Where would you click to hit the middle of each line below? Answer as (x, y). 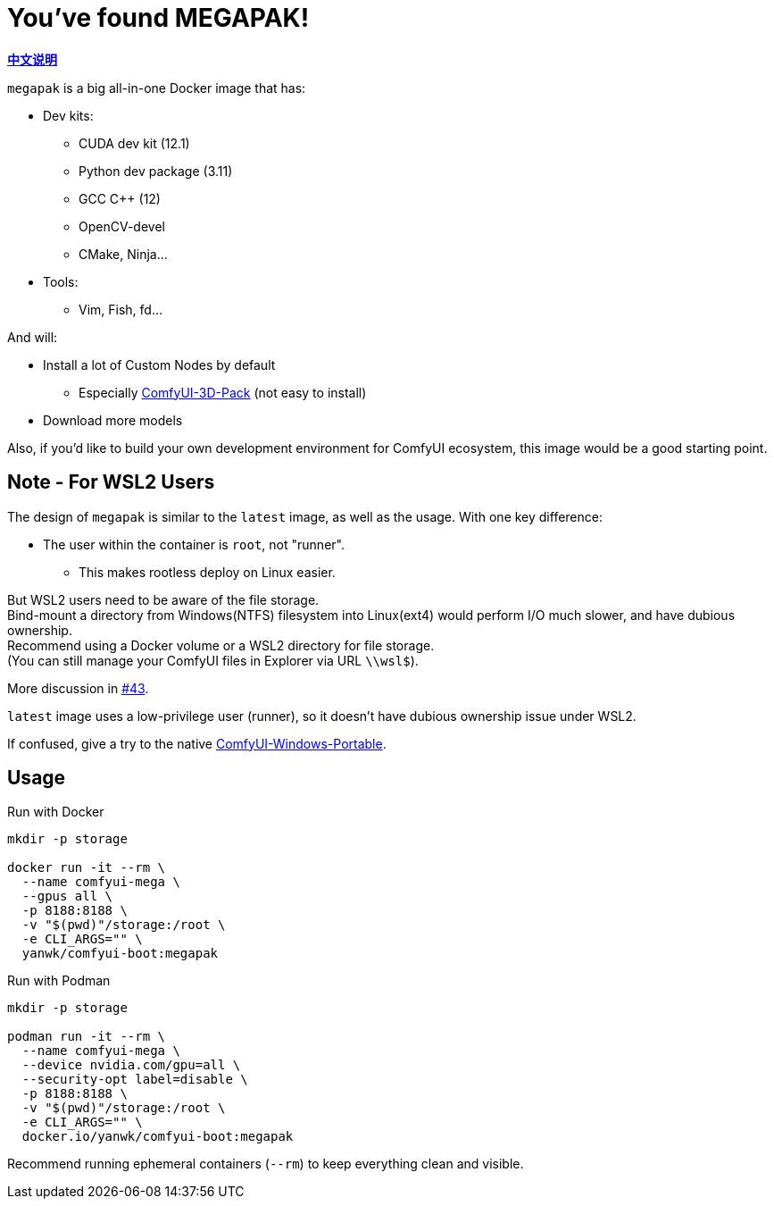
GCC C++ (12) (120, 198)
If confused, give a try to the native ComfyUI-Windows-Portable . (197, 743)
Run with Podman (59, 981)
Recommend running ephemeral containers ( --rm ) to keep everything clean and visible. (266, 1164)
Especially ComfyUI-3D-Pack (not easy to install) (223, 392)
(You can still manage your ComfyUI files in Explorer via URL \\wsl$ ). (213, 660)
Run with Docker (56, 812)
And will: (33, 337)
